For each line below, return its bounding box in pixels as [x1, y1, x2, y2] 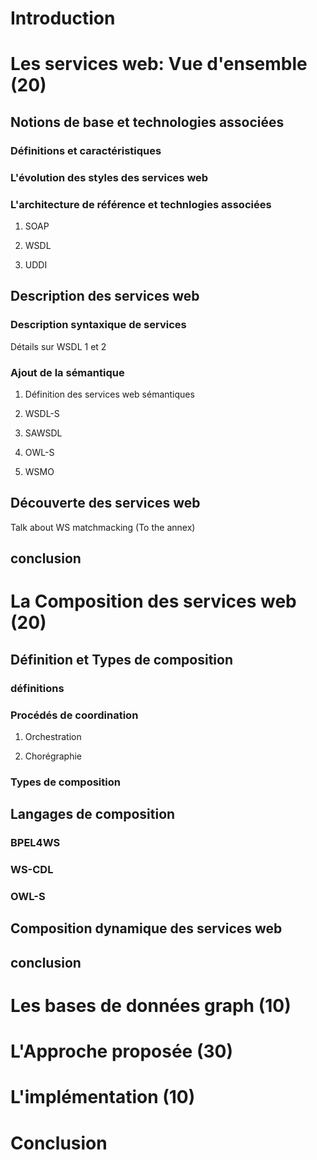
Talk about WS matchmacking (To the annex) [10, 521, 196, 533]
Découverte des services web [10, 495, 201, 512]
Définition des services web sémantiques [24, 388, 195, 400]
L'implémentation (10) [10, 1086, 196, 1109]
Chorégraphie [24, 750, 83, 762]
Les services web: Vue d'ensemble [10, 53, 308, 76]
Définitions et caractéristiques [10, 143, 162, 157]
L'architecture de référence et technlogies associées [10, 197, 272, 211]
